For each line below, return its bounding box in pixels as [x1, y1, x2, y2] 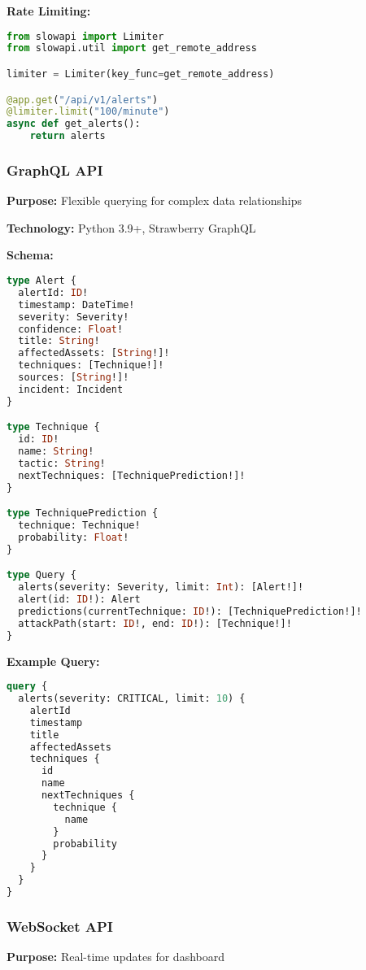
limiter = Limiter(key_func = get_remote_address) [7, 68, 275, 80]
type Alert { [7, 275, 76, 287]
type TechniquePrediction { [7, 507, 159, 520]
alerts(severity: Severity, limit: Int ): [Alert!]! [18, 581, 304, 594]
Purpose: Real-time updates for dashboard [7, 948, 225, 965]
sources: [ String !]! [18, 372, 129, 384]
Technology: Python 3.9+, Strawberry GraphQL [7, 219, 256, 236]
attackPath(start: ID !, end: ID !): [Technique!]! [18, 617, 292, 629]
